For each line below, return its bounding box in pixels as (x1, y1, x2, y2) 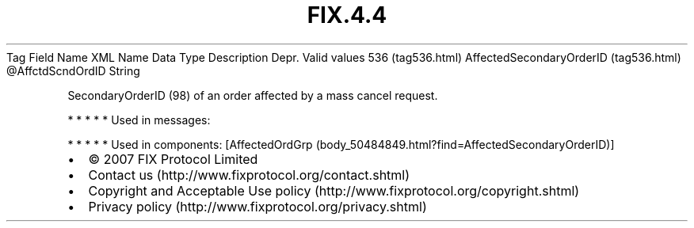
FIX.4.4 (307, 2, 387, 28)
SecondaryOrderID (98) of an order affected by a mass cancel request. (67, 88, 438, 102)
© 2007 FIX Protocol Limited (88, 150, 258, 167)
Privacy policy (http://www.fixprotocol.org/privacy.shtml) (88, 198, 427, 215)
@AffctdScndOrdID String (6, 63, 140, 78)
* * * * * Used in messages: (67, 112, 211, 127)
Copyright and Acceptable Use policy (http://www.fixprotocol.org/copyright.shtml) (88, 182, 580, 199)
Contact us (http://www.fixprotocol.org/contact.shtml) (88, 166, 410, 183)
